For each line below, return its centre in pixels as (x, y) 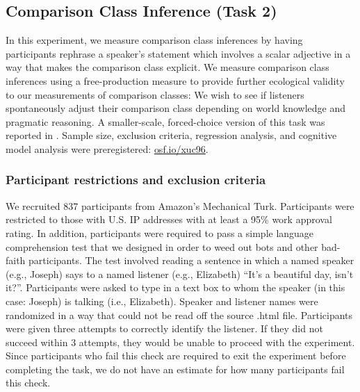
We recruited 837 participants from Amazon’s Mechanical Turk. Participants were (180, 205)
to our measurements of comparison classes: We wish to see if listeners (155, 94)
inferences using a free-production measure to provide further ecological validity (175, 80)
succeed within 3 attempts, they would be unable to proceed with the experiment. (180, 342)
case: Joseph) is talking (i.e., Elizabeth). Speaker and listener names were (162, 301)
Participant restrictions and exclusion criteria (136, 180)
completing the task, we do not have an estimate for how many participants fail (175, 369)
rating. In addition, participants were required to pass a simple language (160, 232)
